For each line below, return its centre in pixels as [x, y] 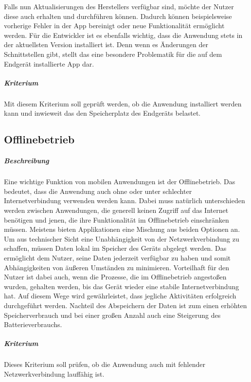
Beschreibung [27, 161]
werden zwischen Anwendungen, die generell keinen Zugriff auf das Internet [116, 210]
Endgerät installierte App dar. [49, 63]
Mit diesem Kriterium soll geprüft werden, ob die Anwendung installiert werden [123, 103]
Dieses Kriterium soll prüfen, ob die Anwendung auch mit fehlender [105, 364]
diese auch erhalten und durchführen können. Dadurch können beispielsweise [118, 16]
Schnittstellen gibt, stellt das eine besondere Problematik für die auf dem [113, 54]
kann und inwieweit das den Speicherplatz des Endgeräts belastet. [102, 113]
